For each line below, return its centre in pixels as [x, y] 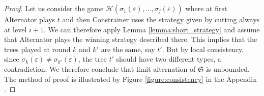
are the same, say [128, 49]
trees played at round [37, 49]
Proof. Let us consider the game [54, 8]
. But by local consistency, [203, 49]
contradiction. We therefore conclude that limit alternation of [100, 68]
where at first [206, 8]
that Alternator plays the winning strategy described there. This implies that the [131, 39]
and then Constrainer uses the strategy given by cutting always [161, 19]
